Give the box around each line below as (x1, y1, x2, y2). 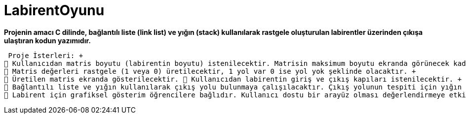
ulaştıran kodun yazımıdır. (4, 36, 91, 45)
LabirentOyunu (4, 2, 105, 19)
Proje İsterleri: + (8, 51, 83, 59)
